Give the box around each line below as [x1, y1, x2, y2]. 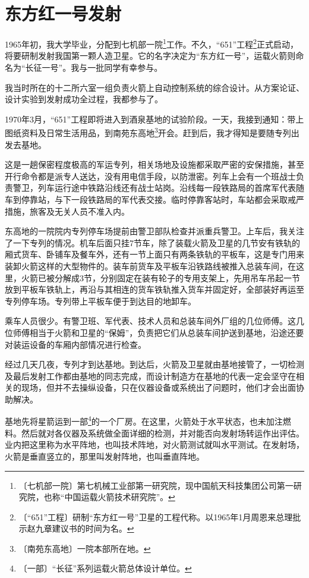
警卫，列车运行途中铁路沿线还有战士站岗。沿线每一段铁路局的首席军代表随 [12, 181, 304, 194]
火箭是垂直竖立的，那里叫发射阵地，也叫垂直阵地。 [5, 450, 204, 462]
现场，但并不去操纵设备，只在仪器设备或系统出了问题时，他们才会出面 [21, 381, 296, 394]
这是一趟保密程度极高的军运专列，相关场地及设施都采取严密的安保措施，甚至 [5, 158, 304, 171]
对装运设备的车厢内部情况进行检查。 [5, 338, 146, 350]
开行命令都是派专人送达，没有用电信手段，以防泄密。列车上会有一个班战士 [5, 169, 296, 182]
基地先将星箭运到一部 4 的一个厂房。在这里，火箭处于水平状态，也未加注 [5, 413, 283, 428]
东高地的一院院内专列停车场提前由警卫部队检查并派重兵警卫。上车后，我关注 [5, 225, 304, 237]
